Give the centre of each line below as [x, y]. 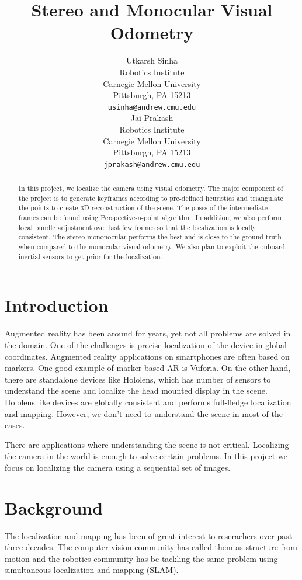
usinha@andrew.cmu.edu [152, 107]
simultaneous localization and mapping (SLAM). [92, 570]
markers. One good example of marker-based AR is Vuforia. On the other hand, [148, 368]
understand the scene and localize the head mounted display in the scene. [136, 390]
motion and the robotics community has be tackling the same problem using [141, 558]
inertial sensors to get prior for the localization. [90, 256]
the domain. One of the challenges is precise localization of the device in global [146, 344]
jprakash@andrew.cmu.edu [152, 164]
